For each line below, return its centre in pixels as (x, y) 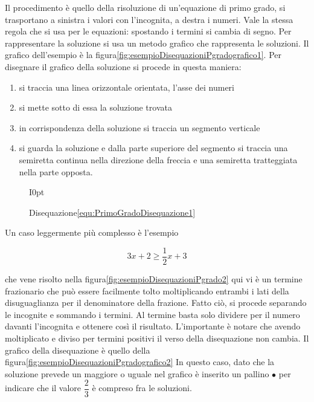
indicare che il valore (43, 388)
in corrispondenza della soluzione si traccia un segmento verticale (139, 127)
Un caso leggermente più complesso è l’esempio (92, 232)
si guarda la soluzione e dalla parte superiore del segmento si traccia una (153, 148)
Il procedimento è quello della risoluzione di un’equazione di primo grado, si (145, 7)
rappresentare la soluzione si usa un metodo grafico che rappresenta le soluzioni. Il (157, 43)
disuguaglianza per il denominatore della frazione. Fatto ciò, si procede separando (156, 303)
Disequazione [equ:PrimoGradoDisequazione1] (112, 212)
